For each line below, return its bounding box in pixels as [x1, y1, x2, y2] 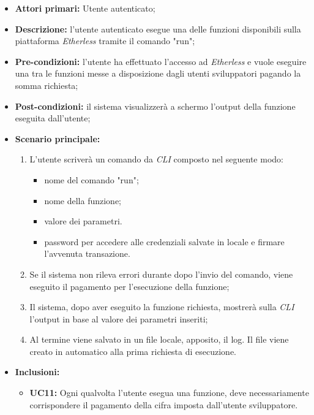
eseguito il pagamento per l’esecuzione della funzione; [29, 280, 230, 292]
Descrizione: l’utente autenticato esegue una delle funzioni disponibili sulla [15, 22, 301, 35]
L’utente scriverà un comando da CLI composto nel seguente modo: [29, 153, 283, 166]
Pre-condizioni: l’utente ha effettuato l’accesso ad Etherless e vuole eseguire [15, 55, 307, 67]
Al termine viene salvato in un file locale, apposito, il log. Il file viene [29, 333, 289, 346]
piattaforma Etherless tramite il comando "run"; [15, 34, 195, 47]
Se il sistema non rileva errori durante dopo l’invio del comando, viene [29, 267, 293, 280]
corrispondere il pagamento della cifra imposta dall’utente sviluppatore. [29, 398, 298, 411]
